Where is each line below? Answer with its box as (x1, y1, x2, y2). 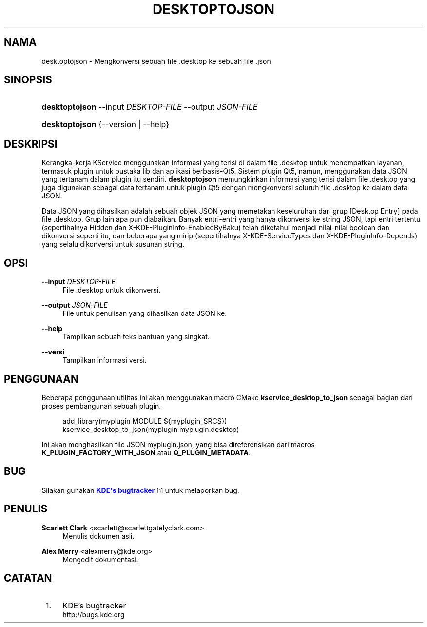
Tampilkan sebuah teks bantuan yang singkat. (62, 333, 210, 341)
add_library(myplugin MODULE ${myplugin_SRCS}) (62, 416, 227, 425)
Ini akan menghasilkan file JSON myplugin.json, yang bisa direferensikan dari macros (41, 440, 315, 449)
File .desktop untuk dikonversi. (62, 286, 161, 294)
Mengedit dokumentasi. (62, 555, 138, 564)
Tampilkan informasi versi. (62, 356, 147, 365)
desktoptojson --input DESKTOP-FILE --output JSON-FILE (41, 102, 258, 112)
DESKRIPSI (4, 137, 58, 150)
